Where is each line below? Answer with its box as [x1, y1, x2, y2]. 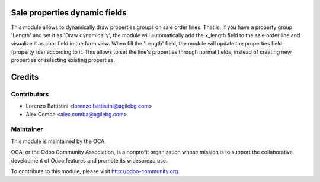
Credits [11, 71, 39, 82]
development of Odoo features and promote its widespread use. [11, 157, 168, 164]
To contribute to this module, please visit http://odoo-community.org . [11, 167, 180, 174]
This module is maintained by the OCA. [11, 138, 106, 145]
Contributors [11, 90, 49, 98]
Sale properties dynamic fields [11, 8, 127, 18]
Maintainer [11, 125, 43, 134]
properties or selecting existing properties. [11, 57, 115, 64]
